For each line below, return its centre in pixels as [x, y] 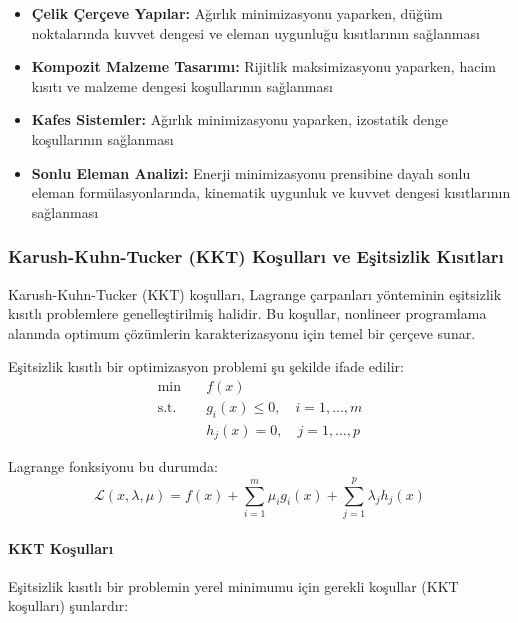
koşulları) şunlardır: [68, 605]
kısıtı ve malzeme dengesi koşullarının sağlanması [182, 85]
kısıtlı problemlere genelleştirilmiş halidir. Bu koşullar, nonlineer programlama [247, 313]
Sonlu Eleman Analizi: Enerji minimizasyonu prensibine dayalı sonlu [251, 172]
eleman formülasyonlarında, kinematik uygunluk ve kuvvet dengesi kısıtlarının [271, 192]
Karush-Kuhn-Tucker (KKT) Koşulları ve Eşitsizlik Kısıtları [256, 256]
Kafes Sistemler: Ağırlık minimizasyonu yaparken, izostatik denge [240, 119]
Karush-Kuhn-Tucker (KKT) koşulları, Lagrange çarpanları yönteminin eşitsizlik [255, 293]
